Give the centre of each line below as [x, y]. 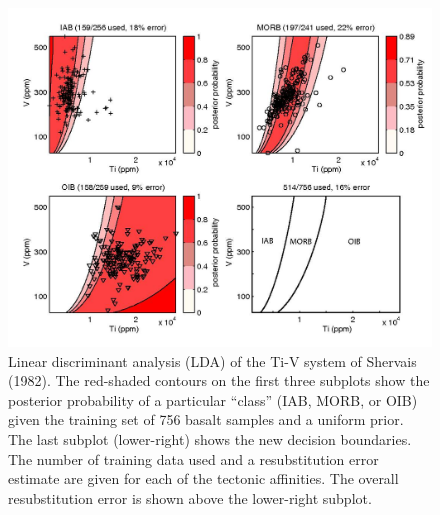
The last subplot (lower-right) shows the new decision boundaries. [210, 439]
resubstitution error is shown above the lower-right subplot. [190, 497]
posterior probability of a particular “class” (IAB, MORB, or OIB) [213, 399]
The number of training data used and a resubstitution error [193, 458]
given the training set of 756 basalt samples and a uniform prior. [206, 419]
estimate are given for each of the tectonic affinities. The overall [203, 478]
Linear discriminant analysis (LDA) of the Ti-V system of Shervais [212, 360]
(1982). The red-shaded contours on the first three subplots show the [219, 380]
